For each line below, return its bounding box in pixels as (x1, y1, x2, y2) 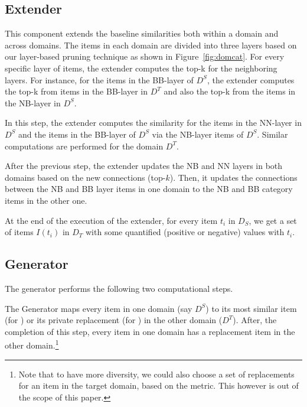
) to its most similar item (205, 302, 297, 314)
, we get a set (249, 214, 297, 226)
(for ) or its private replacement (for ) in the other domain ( (5, 314, 223, 326)
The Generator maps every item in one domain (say (5, 302, 192, 314)
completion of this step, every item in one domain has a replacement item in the (5, 325, 295, 337)
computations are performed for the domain (5, 139, 164, 152)
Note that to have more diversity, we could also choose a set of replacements (18, 367, 295, 380)
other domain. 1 (5, 337, 59, 351)
